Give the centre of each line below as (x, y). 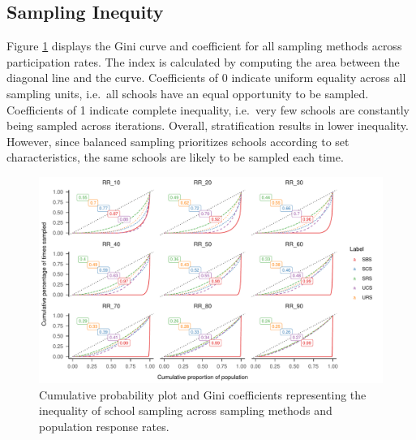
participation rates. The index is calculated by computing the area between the (203, 61)
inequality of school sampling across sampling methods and (186, 410)
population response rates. (104, 426)
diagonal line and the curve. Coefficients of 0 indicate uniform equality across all (206, 78)
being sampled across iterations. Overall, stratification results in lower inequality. (208, 125)
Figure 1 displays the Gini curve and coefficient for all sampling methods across (204, 46)
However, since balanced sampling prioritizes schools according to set (178, 141)
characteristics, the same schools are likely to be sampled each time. (175, 157)
